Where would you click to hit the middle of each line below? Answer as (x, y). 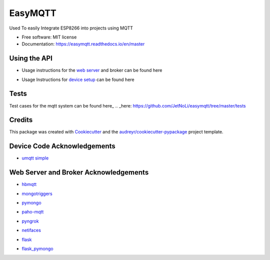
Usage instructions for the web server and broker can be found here (92, 70)
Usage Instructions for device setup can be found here (78, 79)
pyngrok (30, 221)
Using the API (31, 58)
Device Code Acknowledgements (62, 146)
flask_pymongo (37, 248)
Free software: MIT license (49, 37)
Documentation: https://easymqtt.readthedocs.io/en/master (83, 44)
